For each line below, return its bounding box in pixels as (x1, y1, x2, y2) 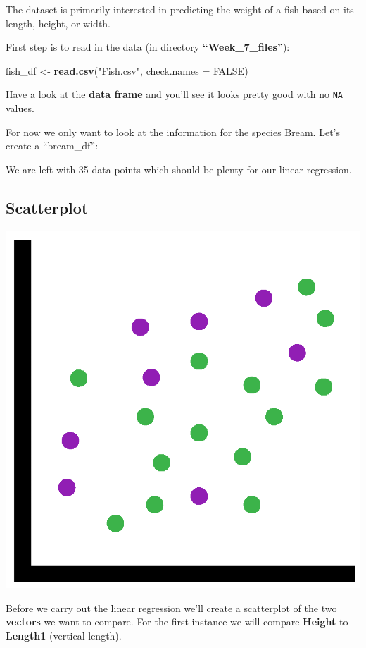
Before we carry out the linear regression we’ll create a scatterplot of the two (6, 600, 337, 615)
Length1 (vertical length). (6, 628, 122, 642)
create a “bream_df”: (6, 138, 99, 153)
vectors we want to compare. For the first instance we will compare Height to (6, 614, 348, 629)
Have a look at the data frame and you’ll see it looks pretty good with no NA (6, 87, 343, 102)
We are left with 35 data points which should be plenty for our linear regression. (6, 161, 352, 176)
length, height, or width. (6, 16, 111, 30)
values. (6, 101, 34, 116)
